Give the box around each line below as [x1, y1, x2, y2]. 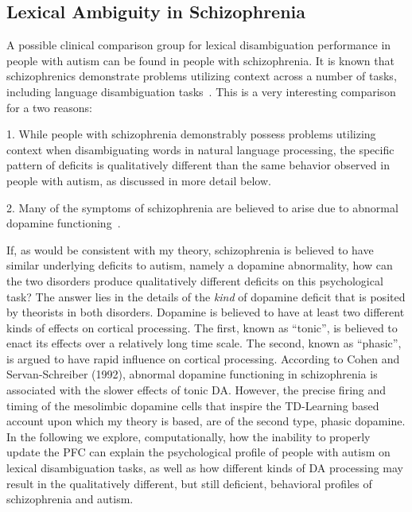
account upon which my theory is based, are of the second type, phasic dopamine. [6, 413, 406, 429]
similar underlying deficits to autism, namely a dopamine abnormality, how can [6, 257, 393, 273]
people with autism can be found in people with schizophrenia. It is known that [6, 52, 395, 68]
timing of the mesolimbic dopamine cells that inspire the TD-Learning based [6, 397, 379, 413]
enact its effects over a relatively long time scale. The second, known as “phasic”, [6, 335, 402, 351]
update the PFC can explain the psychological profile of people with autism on [6, 444, 391, 460]
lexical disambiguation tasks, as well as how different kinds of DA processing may [6, 460, 404, 476]
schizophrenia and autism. [6, 491, 134, 507]
